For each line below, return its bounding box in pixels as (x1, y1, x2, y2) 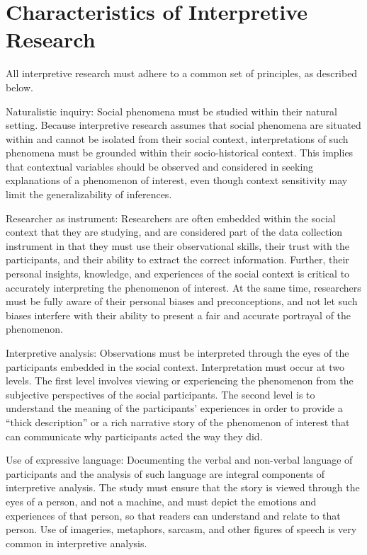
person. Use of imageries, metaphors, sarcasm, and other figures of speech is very (6, 522, 357, 537)
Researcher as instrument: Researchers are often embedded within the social (6, 210, 336, 225)
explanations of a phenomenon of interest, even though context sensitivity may (6, 173, 348, 188)
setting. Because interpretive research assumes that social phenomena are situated (6, 118, 361, 132)
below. (6, 79, 33, 94)
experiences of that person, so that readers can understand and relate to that (6, 508, 341, 522)
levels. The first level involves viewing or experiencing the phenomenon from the (6, 373, 354, 388)
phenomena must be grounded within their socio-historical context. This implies (6, 145, 354, 160)
